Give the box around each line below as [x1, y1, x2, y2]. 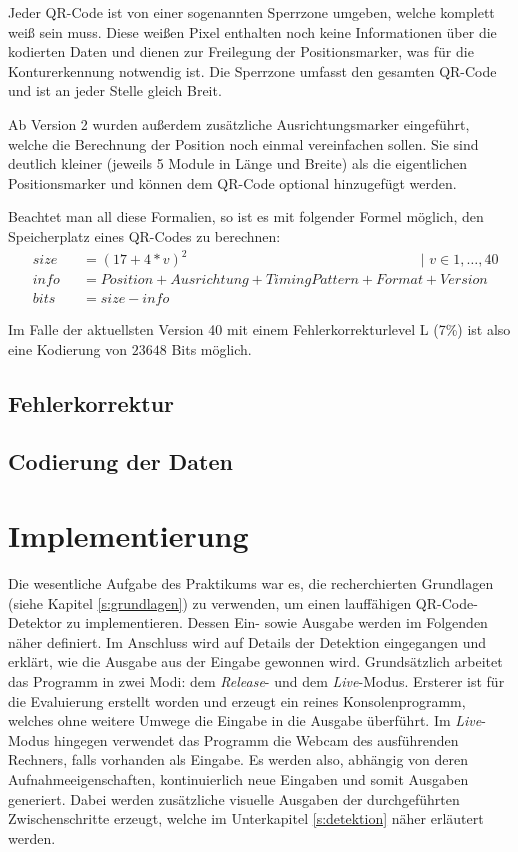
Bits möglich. [171, 338, 252, 359]
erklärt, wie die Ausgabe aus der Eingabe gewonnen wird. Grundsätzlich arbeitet [8, 651, 503, 672]
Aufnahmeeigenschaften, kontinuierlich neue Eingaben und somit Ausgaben [8, 768, 469, 789]
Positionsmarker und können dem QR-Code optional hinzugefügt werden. [8, 172, 457, 193]
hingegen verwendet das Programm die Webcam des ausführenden [53, 729, 459, 750]
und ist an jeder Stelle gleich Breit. [8, 80, 222, 101]
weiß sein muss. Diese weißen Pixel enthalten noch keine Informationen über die [8, 21, 497, 42]
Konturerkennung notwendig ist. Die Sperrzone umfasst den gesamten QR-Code [8, 60, 497, 81]
